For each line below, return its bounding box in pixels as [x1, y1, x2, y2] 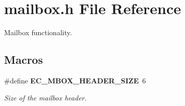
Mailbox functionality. [4, 27, 72, 38]
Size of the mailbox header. [4, 92, 87, 102]
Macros [4, 52, 43, 67]
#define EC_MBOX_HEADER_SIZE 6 [4, 75, 146, 85]
